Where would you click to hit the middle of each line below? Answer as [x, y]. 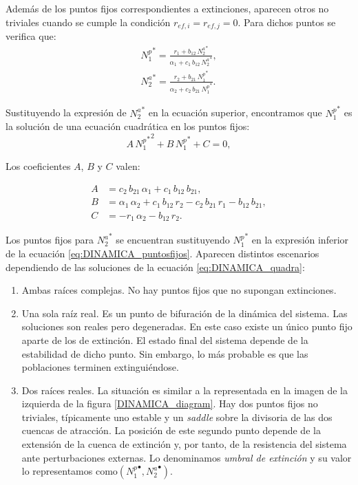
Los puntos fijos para [50, 240]
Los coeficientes [38, 166]
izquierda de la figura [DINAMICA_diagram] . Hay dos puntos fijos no [170, 403]
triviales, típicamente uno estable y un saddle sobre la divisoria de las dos [177, 417]
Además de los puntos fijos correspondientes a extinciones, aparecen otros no [167, 8]
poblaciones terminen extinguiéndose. [100, 367]
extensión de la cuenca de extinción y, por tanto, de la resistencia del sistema [184, 444]
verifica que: [31, 36]
